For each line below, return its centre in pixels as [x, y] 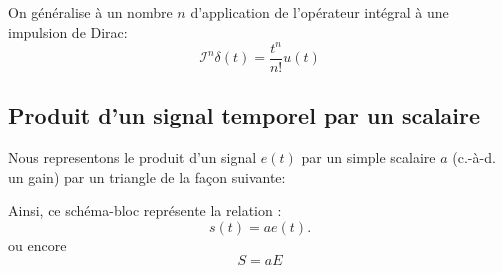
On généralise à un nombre [90, 12]
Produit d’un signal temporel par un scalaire [244, 115]
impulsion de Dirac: [68, 31]
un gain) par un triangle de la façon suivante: [147, 176]
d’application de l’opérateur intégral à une [319, 12]
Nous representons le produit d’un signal [132, 156]
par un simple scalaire [368, 156]
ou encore [37, 244]
